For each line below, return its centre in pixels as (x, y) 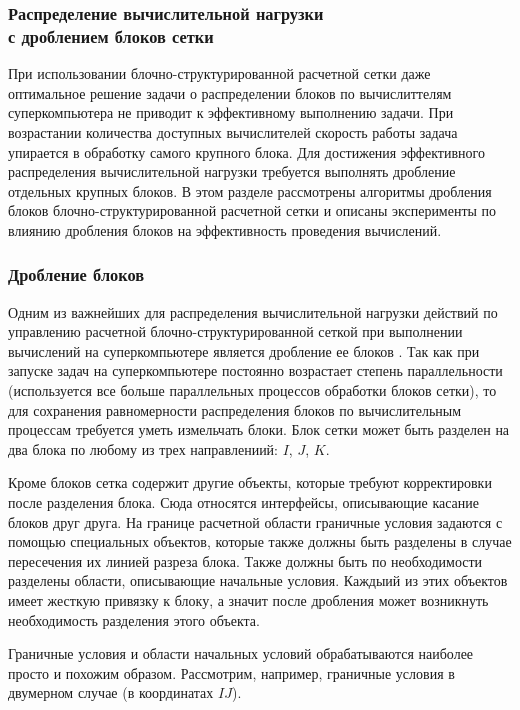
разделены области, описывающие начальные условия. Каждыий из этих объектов (258, 580)
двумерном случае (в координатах (111, 692)
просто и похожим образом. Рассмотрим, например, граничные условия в (231, 672)
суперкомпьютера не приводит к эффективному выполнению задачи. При (231, 112)
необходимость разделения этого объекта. (134, 619)
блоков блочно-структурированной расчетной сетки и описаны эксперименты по (252, 210)
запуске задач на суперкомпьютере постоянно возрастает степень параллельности (255, 370)
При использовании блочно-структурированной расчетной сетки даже (219, 73)
